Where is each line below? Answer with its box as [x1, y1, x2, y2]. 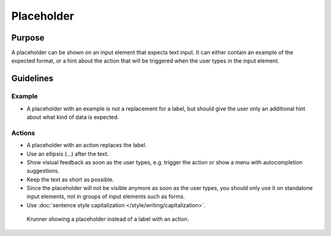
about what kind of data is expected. [26, 113, 120, 121]
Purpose [11, 32, 45, 43]
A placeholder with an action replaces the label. [26, 142, 147, 149]
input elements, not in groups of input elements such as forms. [26, 193, 185, 200]
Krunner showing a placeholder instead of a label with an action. [26, 215, 189, 223]
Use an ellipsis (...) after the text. [26, 150, 109, 158]
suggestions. [26, 167, 59, 175]
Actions [11, 129, 36, 137]
